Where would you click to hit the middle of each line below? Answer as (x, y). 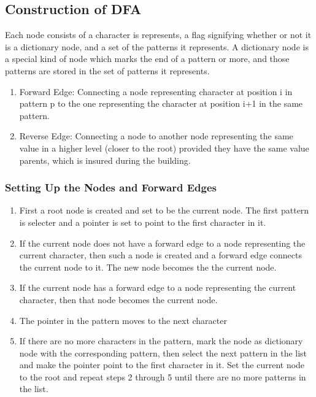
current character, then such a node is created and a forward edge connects (160, 255)
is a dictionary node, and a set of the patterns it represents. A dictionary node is (157, 46)
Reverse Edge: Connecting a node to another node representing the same (156, 136)
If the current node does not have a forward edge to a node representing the (162, 243)
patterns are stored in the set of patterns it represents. (107, 70)
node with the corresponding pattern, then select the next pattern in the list (163, 353)
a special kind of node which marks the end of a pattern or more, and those (147, 59)
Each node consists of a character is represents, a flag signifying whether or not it (158, 35)
